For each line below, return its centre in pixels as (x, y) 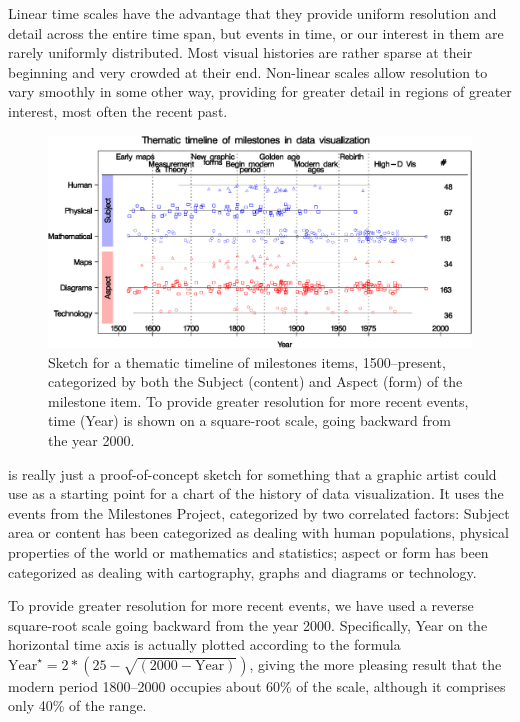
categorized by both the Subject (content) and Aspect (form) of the (255, 381)
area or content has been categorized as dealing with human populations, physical (258, 532)
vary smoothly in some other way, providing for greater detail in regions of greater (260, 91)
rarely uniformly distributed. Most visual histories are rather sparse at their (240, 52)
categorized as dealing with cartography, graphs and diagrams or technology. (242, 571)
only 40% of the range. (77, 705)
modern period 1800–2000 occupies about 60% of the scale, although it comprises (257, 685)
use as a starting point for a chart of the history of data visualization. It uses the (256, 493)
